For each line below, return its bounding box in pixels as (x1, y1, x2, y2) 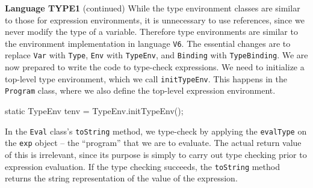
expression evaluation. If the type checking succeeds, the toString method (5, 160, 280, 172)
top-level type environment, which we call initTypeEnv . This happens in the (5, 72, 287, 85)
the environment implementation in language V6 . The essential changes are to (5, 37, 291, 49)
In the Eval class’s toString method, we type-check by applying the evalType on (5, 124, 307, 137)
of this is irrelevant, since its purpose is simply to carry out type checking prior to (5, 148, 307, 160)
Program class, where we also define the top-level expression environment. (5, 84, 276, 97)
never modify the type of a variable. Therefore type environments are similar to (5, 25, 298, 38)
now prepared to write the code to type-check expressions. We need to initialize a (5, 61, 305, 73)
